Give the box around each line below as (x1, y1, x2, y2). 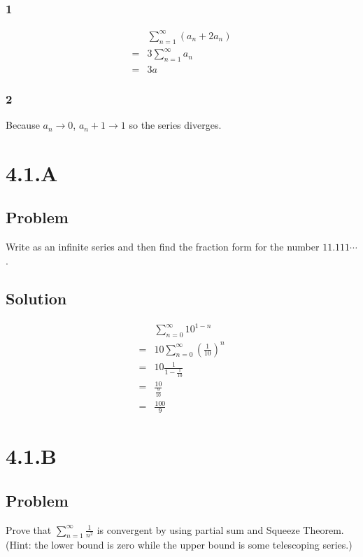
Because (6, 118, 40, 132)
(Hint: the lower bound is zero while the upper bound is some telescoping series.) (6, 537, 353, 552)
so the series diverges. (129, 118, 222, 132)
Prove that (6, 522, 52, 537)
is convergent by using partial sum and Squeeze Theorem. (97, 522, 344, 537)
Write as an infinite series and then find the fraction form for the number (6, 239, 320, 254)
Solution (6, 287, 67, 309)
